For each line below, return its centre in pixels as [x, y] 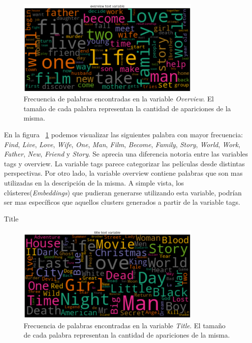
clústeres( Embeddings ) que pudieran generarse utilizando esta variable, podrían [123, 192]
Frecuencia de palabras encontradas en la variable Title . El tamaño [125, 325]
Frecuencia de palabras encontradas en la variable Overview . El [119, 99]
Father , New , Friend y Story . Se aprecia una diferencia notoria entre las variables [126, 154]
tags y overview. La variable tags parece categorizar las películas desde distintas [125, 163]
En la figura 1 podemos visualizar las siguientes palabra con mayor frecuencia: [124, 135]
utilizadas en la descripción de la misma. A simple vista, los [94, 183]
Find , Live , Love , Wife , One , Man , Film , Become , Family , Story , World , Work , [122, 144]
